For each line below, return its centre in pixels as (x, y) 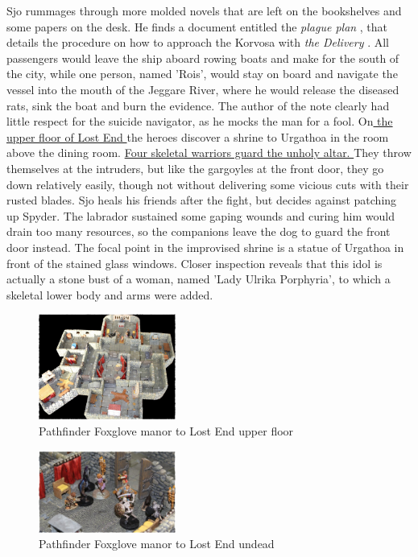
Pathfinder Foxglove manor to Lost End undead (157, 544)
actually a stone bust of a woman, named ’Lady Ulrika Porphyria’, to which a (199, 279)
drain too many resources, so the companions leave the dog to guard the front (199, 231)
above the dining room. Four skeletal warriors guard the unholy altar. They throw (209, 153)
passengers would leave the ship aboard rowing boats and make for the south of (203, 58)
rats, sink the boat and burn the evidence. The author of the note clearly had (198, 105)
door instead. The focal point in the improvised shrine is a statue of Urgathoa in (205, 247)
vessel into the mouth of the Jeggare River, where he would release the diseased (203, 89)
